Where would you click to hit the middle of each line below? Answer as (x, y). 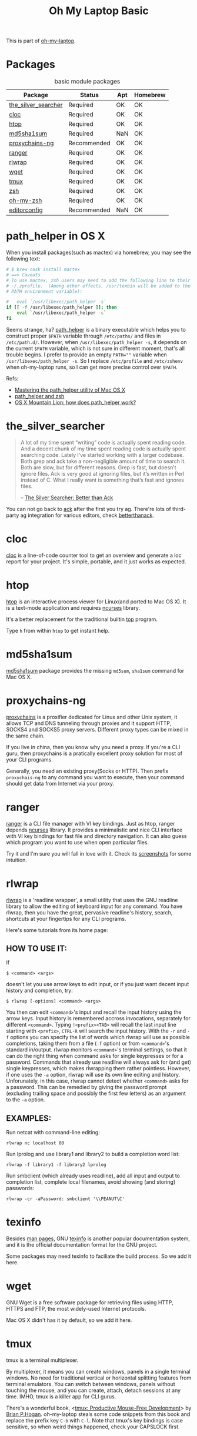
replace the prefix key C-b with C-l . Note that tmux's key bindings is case (95, 1420)
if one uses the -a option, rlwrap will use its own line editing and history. (93, 1075)
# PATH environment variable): (44, 291)
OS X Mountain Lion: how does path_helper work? (75, 402)
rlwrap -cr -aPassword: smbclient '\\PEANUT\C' (66, 1199)
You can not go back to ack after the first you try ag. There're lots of (89, 509)
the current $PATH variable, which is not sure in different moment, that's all (96, 348)
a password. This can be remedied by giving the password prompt (86, 1087)
